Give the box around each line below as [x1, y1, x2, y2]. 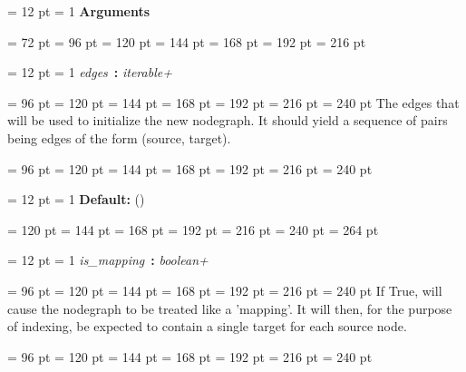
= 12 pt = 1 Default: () [7, 190, 145, 209]
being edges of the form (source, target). [7, 128, 231, 147]
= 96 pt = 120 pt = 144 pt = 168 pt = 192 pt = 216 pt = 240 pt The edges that [7, 93, 460, 112]
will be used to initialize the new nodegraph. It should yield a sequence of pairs [7, 111, 448, 130]
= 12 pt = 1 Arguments [7, 2, 150, 20]
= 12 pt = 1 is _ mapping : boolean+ [7, 250, 209, 269]
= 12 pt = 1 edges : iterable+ [7, 63, 172, 82]
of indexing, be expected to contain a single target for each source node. [7, 317, 407, 336]
